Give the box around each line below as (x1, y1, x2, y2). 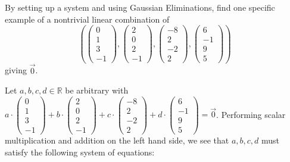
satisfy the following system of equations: (5, 145, 155, 158)
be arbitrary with (65, 84, 129, 96)
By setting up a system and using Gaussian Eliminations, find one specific (5, 1, 275, 13)
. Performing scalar (216, 108, 286, 120)
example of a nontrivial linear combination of (5, 13, 170, 25)
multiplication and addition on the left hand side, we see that (5, 134, 229, 147)
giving (5, 64, 27, 76)
